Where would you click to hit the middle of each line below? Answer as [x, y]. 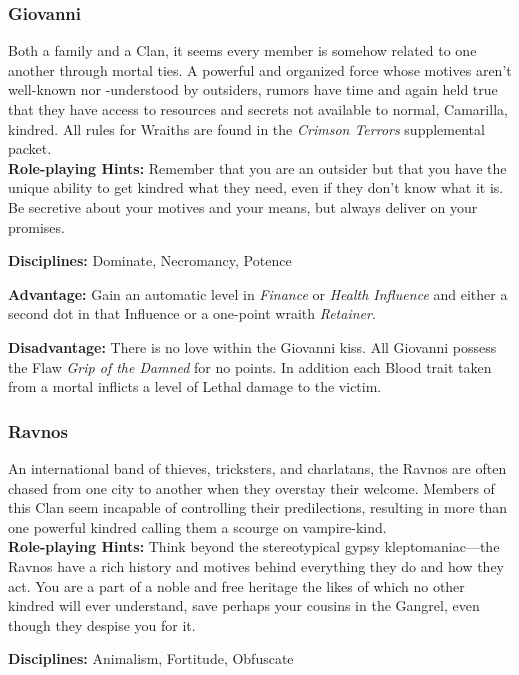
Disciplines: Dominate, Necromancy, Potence [150, 260]
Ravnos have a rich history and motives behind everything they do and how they [256, 565]
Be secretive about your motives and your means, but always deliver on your [243, 206]
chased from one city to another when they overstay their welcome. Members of [251, 487]
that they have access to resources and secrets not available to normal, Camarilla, [258, 109]
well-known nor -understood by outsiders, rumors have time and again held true [253, 89]
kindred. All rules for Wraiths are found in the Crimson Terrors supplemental [246, 128]
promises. [36, 226]
